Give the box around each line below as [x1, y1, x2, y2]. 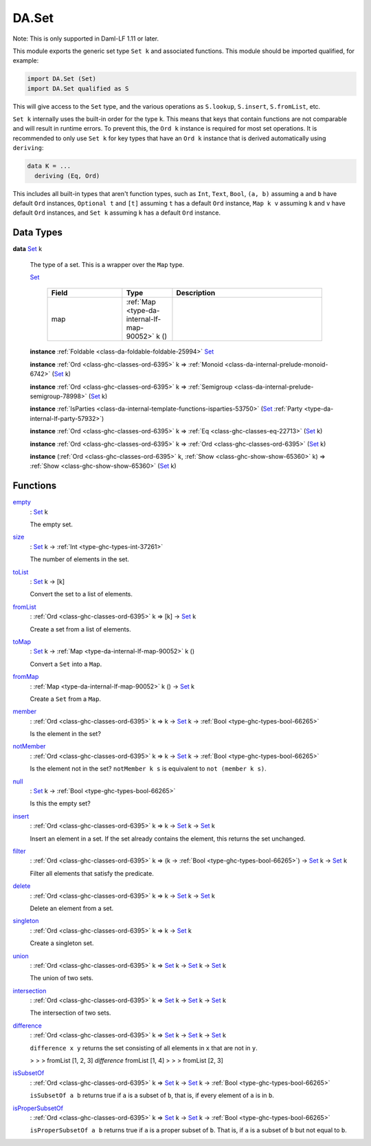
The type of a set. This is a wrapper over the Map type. [30, 260, 185, 268]
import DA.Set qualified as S [27, 85, 129, 92]
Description [176, 288, 216, 298]
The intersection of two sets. [30, 1008, 111, 1017]
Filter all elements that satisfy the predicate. [30, 869, 154, 877]
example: [12, 56, 39, 65]
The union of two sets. [30, 974, 94, 982]
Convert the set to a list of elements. [30, 590, 133, 598]
